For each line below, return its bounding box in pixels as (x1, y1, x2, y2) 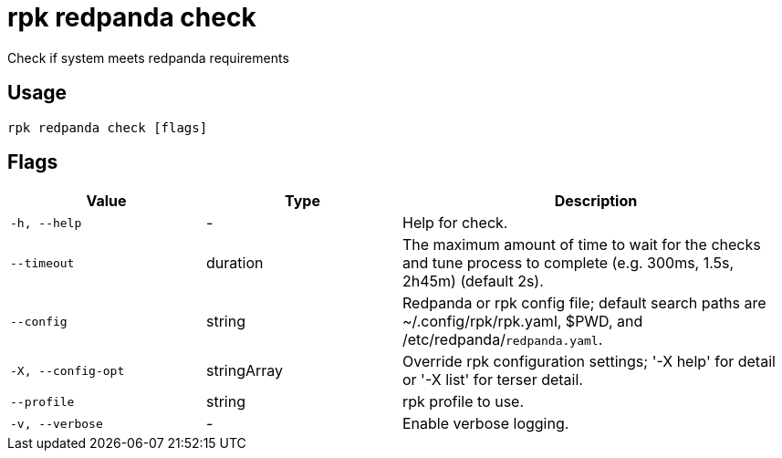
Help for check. (402, 213, 508, 233)
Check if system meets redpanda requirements (7, 49, 289, 66)
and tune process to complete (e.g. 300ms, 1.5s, (402, 254, 735, 273)
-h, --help (10, 215, 82, 230)
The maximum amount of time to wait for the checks (402, 235, 761, 255)
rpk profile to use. (402, 392, 525, 411)
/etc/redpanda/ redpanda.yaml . (402, 330, 603, 349)
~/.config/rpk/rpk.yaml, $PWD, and (402, 312, 643, 331)
